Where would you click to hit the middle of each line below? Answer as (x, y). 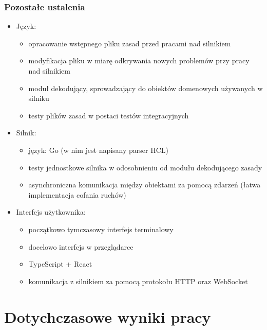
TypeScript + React (60, 264)
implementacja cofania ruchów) (77, 194)
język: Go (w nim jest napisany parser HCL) (99, 150)
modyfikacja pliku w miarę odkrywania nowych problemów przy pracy (139, 60)
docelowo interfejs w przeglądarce (81, 246)
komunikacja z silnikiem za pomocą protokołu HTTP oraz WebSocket (138, 281)
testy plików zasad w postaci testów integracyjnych (109, 115)
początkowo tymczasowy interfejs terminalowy (101, 229)
